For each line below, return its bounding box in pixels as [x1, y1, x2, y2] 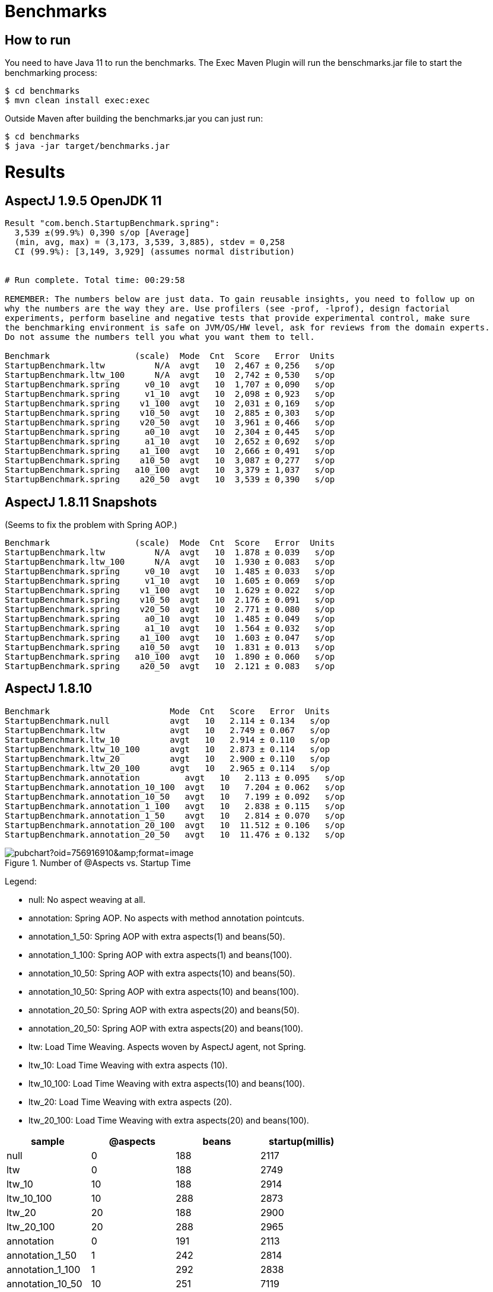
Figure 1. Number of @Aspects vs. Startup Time [5, 857, 191, 868]
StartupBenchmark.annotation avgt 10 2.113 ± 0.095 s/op [5, 772, 345, 782]
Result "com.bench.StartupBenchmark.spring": [5, 218, 220, 228]
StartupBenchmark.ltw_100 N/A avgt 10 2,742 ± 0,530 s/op [5, 370, 335, 380]
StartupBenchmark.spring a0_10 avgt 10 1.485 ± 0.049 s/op [5, 613, 335, 623]
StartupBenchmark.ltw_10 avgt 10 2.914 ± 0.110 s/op [5, 734, 330, 744]
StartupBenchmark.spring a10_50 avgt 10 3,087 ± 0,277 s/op [5, 456, 335, 466]
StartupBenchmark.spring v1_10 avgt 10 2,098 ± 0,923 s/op [5, 389, 335, 399]
